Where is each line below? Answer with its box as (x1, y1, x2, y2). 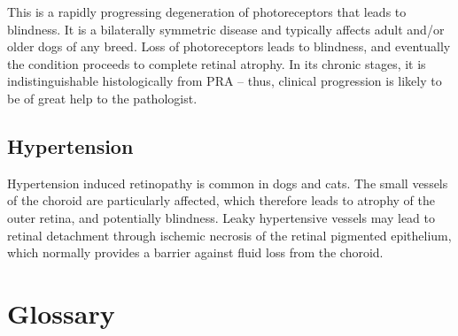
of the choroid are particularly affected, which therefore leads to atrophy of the (7, 191, 435, 210)
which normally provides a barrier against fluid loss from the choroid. (7, 243, 384, 262)
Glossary (7, 294, 115, 331)
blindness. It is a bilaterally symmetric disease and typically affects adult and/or (7, 19, 445, 38)
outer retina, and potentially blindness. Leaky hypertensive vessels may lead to (7, 208, 435, 226)
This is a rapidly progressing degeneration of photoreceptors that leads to (7, 3, 407, 20)
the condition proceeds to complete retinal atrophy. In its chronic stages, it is (7, 54, 426, 73)
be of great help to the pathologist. (7, 88, 198, 107)
